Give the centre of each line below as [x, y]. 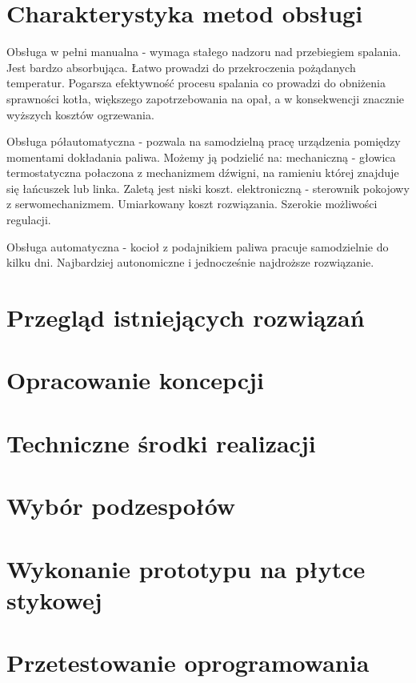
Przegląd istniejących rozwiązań [186, 317]
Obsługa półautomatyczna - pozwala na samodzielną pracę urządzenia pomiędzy [204, 141]
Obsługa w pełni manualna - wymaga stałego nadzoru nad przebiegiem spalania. [204, 52]
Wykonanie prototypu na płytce [186, 568]
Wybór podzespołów [121, 506]
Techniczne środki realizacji [161, 442]
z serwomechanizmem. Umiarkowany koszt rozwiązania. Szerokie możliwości [192, 204]
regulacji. [29, 220]
